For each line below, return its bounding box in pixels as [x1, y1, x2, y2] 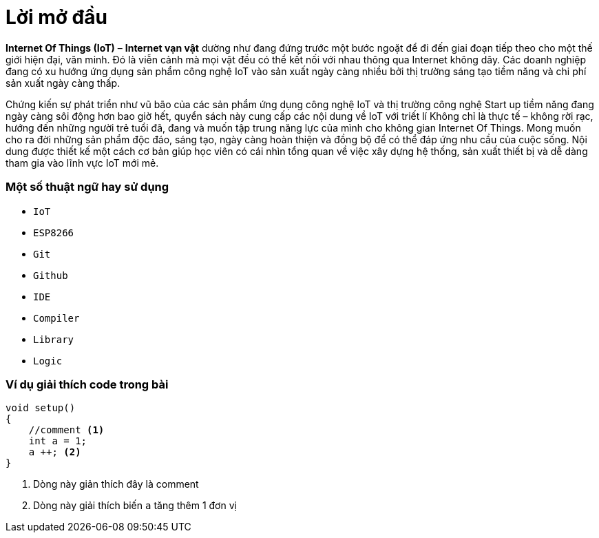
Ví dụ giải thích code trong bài [6, 377, 169, 391]
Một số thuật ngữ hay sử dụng [6, 180, 169, 194]
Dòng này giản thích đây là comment [33, 478, 199, 490]
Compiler [33, 312, 80, 324]
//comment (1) [28, 424, 105, 436]
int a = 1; [28, 435, 87, 447]
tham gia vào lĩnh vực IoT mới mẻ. [6, 156, 159, 169]
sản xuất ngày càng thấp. [6, 76, 120, 89]
